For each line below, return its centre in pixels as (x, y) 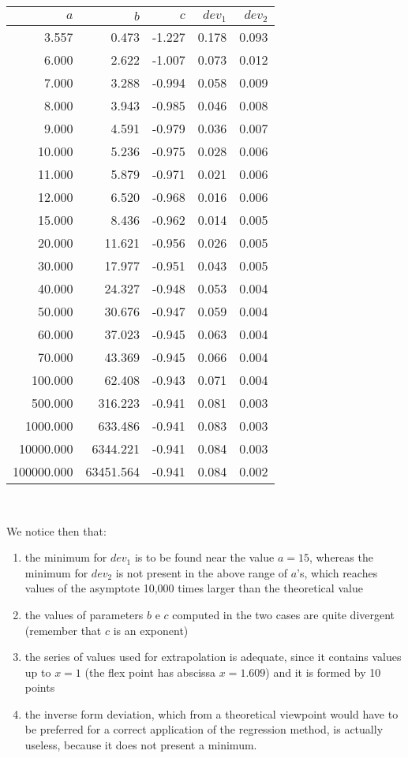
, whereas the (341, 557)
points (40, 687)
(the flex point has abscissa (150, 672)
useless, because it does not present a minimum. (141, 745)
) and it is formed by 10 (323, 672)
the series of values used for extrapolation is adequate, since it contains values (213, 657)
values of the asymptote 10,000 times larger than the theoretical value (194, 588)
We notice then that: (56, 530)
